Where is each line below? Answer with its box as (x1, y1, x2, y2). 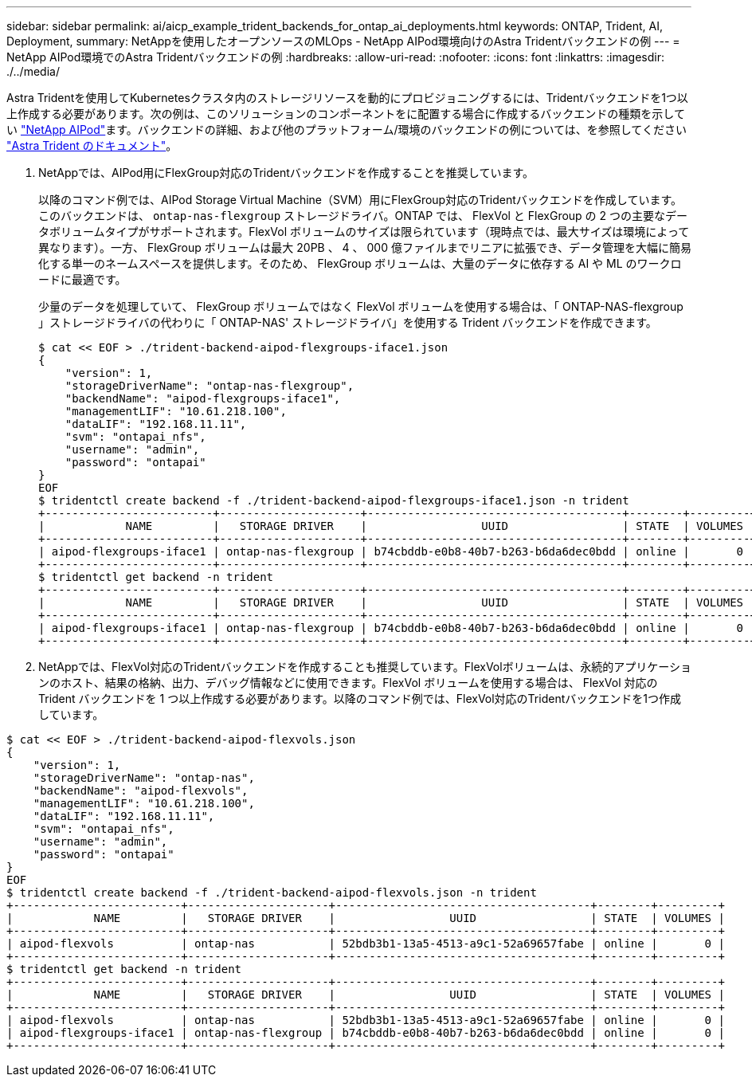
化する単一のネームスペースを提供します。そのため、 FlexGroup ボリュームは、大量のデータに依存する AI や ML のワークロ (38, 257, 682, 270)
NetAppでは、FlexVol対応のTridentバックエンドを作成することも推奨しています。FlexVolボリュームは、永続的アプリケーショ (38, 660, 691, 673)
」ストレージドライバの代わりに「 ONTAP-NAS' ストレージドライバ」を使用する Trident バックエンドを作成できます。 (38, 316, 657, 329)
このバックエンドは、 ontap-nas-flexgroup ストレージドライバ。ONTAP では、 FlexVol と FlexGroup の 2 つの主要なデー (38, 209, 688, 222)
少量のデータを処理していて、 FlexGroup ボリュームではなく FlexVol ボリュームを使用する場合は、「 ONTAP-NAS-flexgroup (38, 300, 683, 313)
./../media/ (6, 65, 60, 78)
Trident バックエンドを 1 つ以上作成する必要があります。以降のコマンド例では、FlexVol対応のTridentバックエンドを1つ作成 (38, 692, 681, 705)
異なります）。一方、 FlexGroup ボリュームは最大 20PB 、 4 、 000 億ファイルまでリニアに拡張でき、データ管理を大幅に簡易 (38, 241, 691, 254)
